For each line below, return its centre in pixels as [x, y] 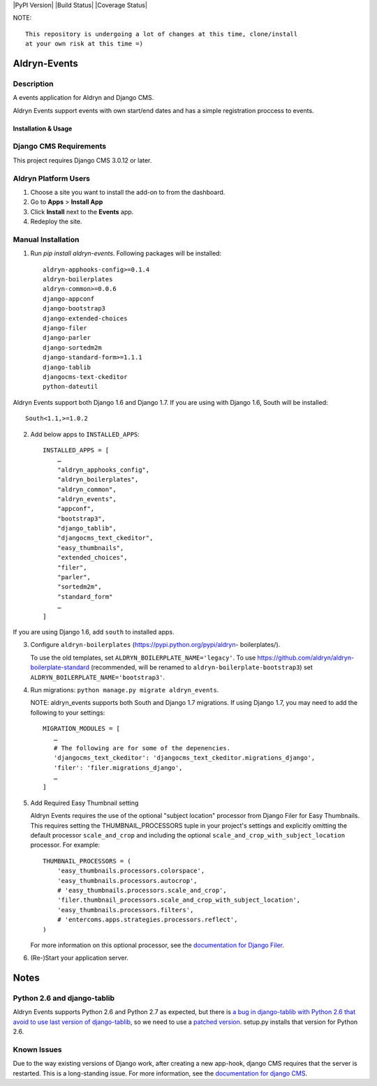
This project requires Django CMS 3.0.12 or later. [82, 160]
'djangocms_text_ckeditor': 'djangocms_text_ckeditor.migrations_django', [184, 758]
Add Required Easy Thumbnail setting [84, 803]
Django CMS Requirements [60, 147]
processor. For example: [65, 845]
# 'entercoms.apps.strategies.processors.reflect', [147, 920]
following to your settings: [68, 713]
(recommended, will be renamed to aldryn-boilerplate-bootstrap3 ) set [202, 667]
